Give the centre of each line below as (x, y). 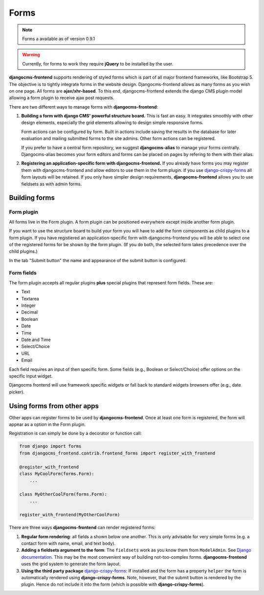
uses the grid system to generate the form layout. (71, 564)
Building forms (32, 198)
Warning (31, 55)
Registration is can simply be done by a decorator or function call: (75, 434)
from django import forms (50, 446)
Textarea (30, 298)
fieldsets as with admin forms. (52, 184)
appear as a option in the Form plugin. (47, 424)
